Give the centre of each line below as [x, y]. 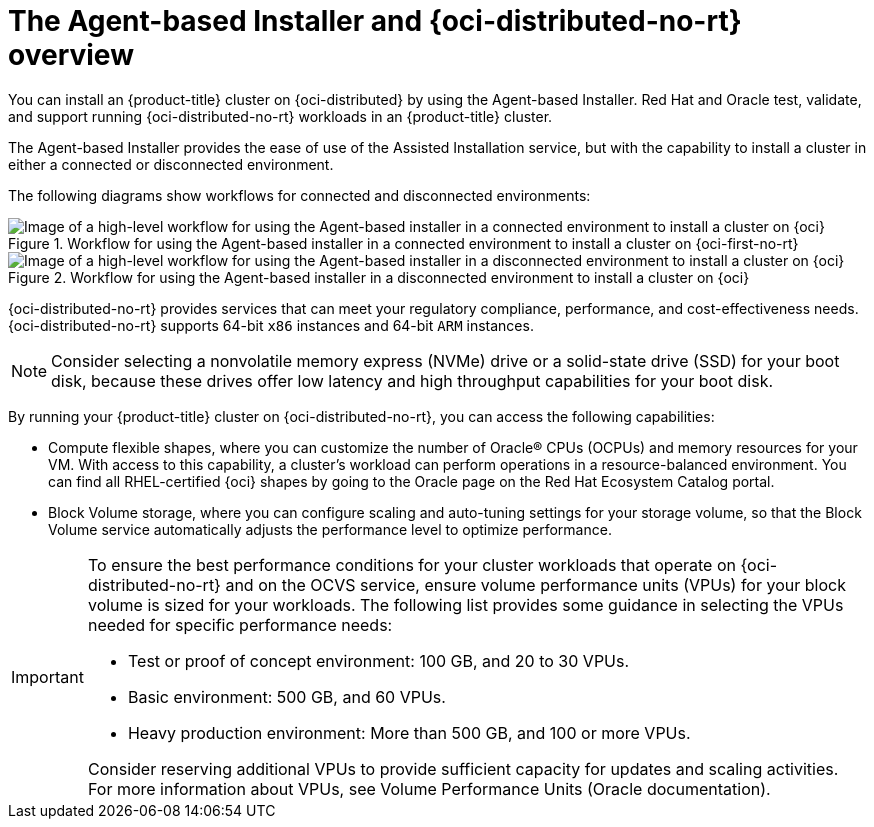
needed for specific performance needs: [240, 624]
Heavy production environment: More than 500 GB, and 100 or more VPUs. [409, 732]
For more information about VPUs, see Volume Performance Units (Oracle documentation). [429, 788]
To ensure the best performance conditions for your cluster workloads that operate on [411, 564]
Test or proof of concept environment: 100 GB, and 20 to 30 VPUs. [378, 660]
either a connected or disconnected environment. [171, 164]
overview [71, 55]
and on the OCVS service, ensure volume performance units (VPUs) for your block [535, 584]
